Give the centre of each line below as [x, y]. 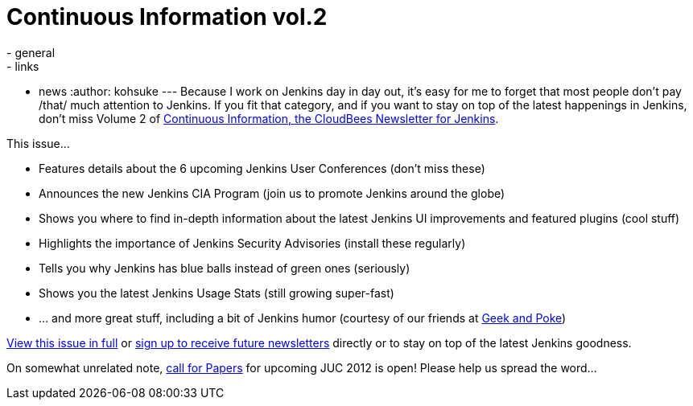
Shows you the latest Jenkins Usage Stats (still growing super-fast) [217, 293]
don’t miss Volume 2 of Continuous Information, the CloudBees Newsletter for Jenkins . [269, 118]
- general [31, 52]
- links [23, 66]
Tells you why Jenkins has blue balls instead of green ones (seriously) [225, 268]
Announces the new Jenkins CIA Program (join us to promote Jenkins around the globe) [272, 193]
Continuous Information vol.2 [167, 17]
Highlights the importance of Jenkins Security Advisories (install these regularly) [252, 243]
